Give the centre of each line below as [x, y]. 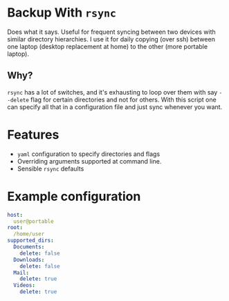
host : [15, 215]
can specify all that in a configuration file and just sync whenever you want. [115, 107]
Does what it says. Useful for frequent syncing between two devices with [111, 32]
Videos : [25, 285]
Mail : [21, 273]
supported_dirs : [30, 241]
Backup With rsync [62, 13]
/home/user [29, 234]
